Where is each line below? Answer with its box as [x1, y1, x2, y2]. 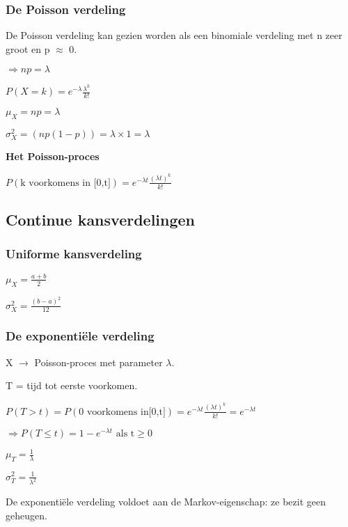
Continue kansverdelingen [6, 209, 196, 230]
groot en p [6, 41, 50, 56]
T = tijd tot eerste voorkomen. [6, 378, 138, 393]
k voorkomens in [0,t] [20, 178, 111, 188]
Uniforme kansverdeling [6, 245, 142, 262]
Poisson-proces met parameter [34, 354, 163, 369]
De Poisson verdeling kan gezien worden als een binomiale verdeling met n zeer [6, 28, 342, 42]
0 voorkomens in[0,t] [79, 407, 166, 417]
